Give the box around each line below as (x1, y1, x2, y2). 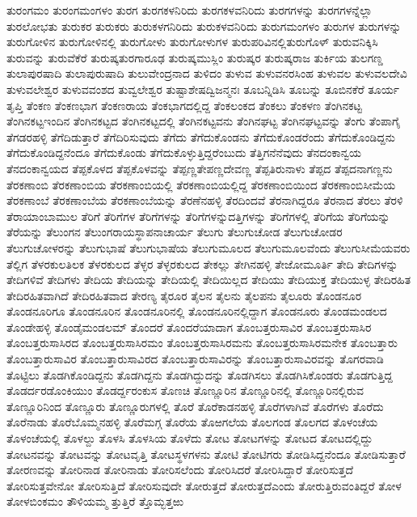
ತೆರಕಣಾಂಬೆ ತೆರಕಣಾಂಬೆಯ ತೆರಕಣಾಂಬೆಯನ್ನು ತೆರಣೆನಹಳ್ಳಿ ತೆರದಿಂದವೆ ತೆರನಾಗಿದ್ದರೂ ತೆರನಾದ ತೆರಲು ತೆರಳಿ (6, 192, 403, 209)
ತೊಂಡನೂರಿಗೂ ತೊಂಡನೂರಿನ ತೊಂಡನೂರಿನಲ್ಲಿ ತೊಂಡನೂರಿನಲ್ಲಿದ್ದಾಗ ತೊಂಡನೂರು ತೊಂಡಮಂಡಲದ (6, 303, 387, 320)
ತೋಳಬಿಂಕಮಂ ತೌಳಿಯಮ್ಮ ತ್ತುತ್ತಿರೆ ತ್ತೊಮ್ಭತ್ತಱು (6, 493, 184, 510)
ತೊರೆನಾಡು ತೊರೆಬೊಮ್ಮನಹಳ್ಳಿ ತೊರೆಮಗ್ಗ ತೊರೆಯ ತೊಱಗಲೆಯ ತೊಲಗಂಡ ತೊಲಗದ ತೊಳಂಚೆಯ (6, 413, 378, 430)
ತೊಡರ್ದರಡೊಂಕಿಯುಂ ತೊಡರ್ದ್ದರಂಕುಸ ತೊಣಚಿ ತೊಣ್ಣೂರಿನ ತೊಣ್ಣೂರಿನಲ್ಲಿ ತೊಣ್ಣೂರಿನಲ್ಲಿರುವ (6, 382, 364, 399)
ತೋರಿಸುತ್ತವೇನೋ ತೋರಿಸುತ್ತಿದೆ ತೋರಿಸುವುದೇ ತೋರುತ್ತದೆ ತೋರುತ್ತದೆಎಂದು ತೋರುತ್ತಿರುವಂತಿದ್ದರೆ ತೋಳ (6, 477, 402, 494)
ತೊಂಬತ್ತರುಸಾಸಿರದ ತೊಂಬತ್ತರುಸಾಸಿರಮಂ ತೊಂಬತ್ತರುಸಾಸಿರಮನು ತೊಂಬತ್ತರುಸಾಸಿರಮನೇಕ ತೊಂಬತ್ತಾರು (6, 334, 398, 351)
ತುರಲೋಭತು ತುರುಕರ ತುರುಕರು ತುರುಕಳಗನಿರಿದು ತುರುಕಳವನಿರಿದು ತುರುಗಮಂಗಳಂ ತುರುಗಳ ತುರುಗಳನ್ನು (6, 17, 402, 34)
